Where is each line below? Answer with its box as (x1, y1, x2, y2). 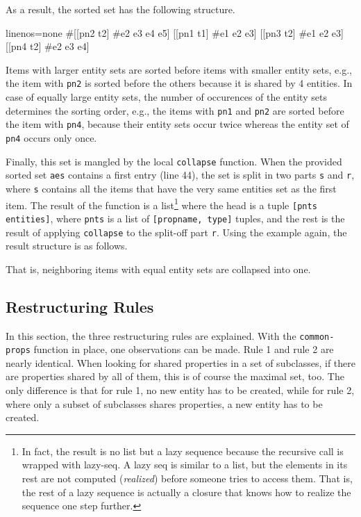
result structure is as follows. (6, 238, 128, 253)
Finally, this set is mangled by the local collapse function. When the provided (6, 154, 342, 168)
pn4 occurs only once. (6, 130, 97, 145)
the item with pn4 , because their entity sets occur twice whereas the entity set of (6, 117, 349, 131)
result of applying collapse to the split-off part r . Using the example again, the (6, 224, 347, 239)
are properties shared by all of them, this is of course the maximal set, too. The (6, 369, 344, 384)
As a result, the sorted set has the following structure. (6, 2, 235, 16)
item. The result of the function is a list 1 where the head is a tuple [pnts (6, 195, 317, 212)
